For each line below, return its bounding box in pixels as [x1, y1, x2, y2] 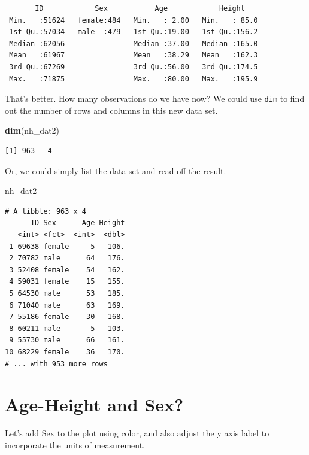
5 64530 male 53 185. [9, 289, 125, 298]
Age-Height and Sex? [5, 392, 184, 417]
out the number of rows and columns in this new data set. [5, 104, 218, 116]
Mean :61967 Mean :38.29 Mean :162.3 [9, 51, 258, 60]
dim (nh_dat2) [5, 124, 60, 136]
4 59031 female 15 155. [9, 277, 125, 286]
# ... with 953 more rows [5, 359, 108, 368]
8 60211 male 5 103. [9, 324, 125, 333]
